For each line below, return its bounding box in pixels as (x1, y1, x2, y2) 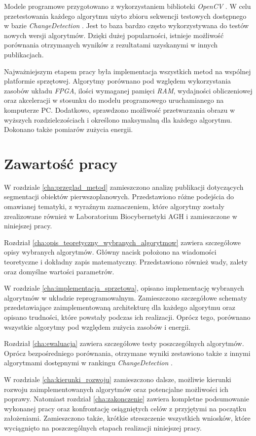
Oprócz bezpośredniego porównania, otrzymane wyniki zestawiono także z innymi (4, 348, 251, 358)
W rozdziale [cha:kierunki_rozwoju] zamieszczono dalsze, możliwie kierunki (4, 374, 231, 384)
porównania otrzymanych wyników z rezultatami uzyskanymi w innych (4, 40, 218, 50)
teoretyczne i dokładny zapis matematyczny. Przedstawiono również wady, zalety (4, 257, 248, 266)
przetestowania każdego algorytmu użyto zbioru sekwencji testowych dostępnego (4, 10, 247, 21)
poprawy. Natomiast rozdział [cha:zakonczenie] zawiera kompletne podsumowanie (4, 393, 249, 404)
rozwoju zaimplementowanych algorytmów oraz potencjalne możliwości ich (4, 384, 228, 394)
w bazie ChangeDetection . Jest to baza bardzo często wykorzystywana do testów (4, 20, 249, 31)
